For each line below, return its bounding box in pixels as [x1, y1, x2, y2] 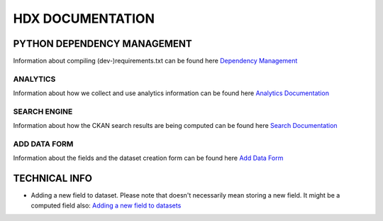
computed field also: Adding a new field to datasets [30, 201, 182, 210]
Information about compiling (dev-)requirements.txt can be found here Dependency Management [13, 57, 298, 65]
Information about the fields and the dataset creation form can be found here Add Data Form [13, 153, 284, 163]
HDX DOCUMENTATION [13, 11, 155, 26]
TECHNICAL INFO [13, 173, 92, 185]
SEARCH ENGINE [13, 107, 73, 117]
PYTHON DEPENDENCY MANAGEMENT [13, 38, 192, 50]
